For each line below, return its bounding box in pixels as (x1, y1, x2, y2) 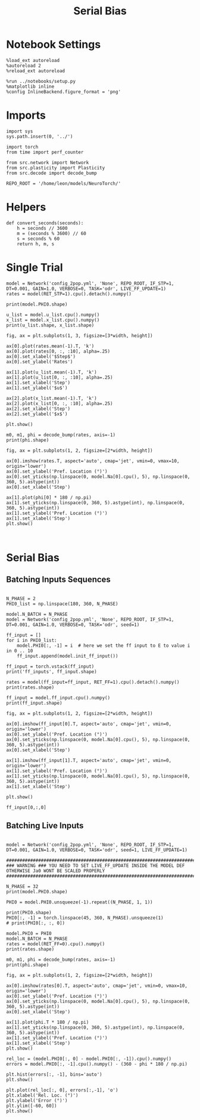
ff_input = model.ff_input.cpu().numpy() (6, 695, 111, 701)
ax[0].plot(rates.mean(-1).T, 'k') (6, 343, 95, 349)
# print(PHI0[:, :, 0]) (6, 920, 65, 926)
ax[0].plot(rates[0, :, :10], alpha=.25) (6, 348, 111, 354)
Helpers (6, 200, 46, 214)
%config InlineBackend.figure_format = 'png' (6, 88, 121, 95)
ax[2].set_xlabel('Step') (6, 406, 70, 412)
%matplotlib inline (6, 84, 55, 90)
